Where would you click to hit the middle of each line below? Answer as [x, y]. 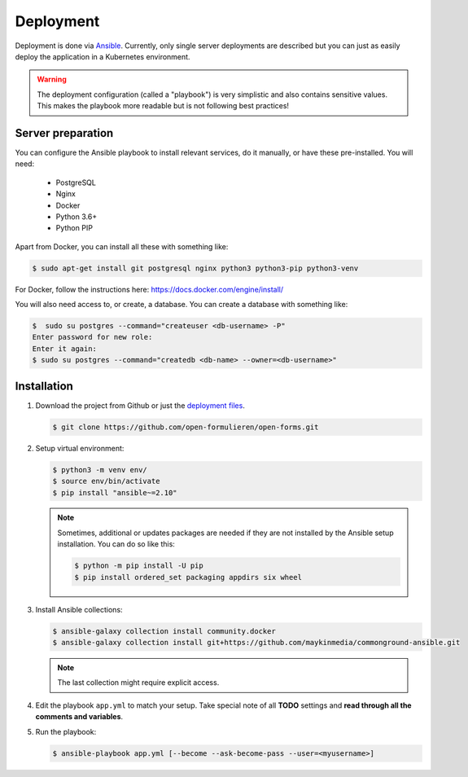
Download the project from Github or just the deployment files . [140, 405]
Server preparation [64, 133]
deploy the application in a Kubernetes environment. [103, 56]
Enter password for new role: [92, 337]
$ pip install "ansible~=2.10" [115, 492]
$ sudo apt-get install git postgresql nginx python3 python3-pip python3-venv [195, 268]
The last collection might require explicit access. [138, 683]
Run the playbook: [66, 731]
